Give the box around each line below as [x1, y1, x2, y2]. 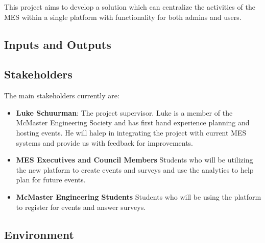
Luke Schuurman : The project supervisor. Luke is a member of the [16, 107, 233, 118]
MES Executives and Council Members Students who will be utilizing [16, 154, 253, 165]
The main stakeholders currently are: [4, 90, 119, 101]
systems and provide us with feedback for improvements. [16, 137, 194, 148]
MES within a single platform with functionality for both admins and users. [4, 11, 242, 22]
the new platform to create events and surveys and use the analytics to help [16, 164, 254, 175]
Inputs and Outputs [4, 36, 111, 52]
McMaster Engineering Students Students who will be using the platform [16, 191, 261, 202]
